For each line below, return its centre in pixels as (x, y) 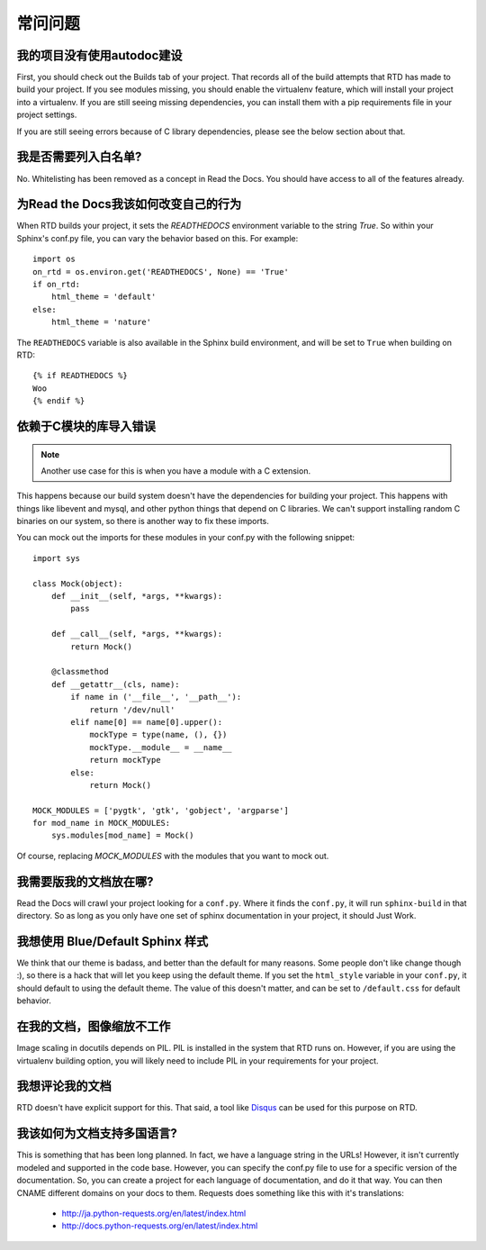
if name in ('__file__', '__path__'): (156, 697)
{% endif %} (59, 401)
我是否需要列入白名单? (79, 157)
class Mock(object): (78, 584)
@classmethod (80, 672)
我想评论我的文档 (64, 1087)
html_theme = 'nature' (101, 322)
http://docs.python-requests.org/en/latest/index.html (160, 1226)
